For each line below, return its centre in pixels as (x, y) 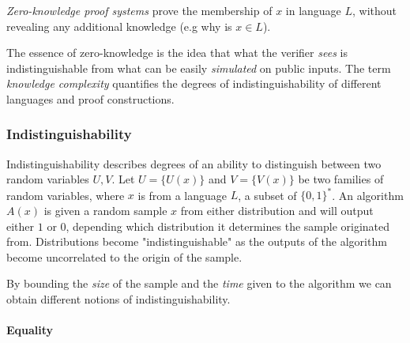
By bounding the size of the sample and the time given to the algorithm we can (199, 283)
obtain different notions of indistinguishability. (118, 299)
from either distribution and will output (277, 211)
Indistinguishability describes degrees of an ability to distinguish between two (194, 163)
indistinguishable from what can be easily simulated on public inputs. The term (199, 68)
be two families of (341, 179)
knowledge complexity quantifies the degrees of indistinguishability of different (194, 83)
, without (375, 10)
